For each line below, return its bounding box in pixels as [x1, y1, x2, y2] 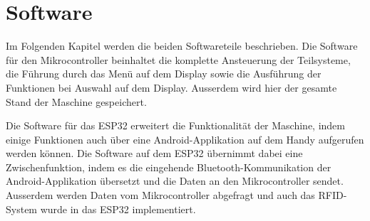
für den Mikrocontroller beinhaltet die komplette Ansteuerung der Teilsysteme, [6, 52, 351, 67]
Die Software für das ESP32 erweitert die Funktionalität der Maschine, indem [6, 118, 345, 133]
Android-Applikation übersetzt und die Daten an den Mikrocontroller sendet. [6, 173, 344, 188]
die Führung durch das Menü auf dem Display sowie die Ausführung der [6, 66, 322, 81]
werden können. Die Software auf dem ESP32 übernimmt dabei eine [6, 146, 303, 161]
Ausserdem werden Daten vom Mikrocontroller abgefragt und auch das [6, 188, 315, 203]
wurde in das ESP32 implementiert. [40, 201, 196, 216]
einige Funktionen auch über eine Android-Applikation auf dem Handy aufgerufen [6, 131, 364, 146]
